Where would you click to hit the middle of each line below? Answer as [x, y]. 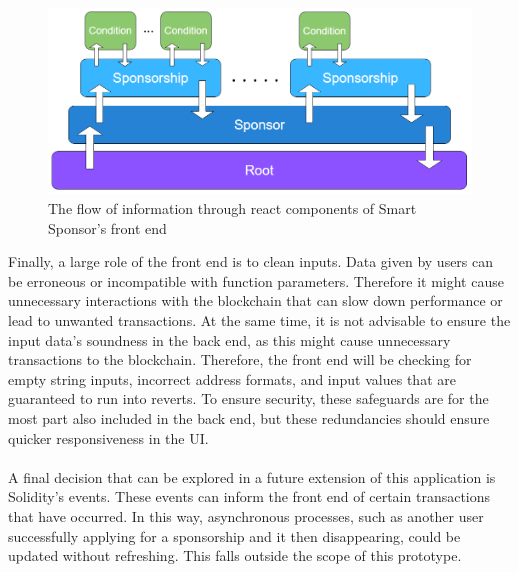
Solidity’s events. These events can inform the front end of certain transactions [249, 496]
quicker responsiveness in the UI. [108, 437]
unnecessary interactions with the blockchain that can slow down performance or [255, 300]
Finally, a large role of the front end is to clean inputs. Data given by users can [251, 261]
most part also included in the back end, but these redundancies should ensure [249, 418]
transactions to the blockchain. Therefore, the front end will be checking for [240, 359]
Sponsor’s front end [107, 227]
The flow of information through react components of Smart [232, 208]
